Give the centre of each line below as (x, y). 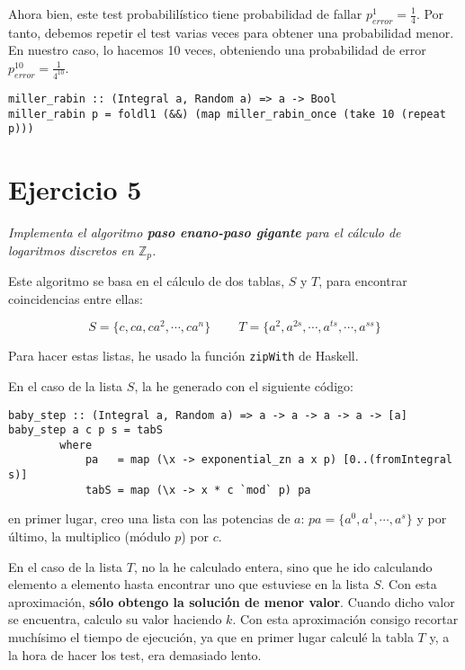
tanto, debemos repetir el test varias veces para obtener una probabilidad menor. (231, 32)
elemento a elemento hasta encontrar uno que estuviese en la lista (189, 584)
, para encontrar (363, 281)
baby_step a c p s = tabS (85, 430)
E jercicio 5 (75, 189)
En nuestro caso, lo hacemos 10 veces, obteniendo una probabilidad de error (217, 50)
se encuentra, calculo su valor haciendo (115, 619)
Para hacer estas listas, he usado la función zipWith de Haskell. (183, 356)
